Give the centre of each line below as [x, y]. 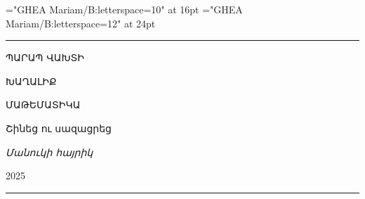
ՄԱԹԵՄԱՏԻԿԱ [43, 104]
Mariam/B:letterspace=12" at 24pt [81, 23]
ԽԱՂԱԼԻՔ [31, 81]
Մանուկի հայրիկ [49, 152]
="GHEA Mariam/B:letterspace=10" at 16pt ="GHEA [124, 9]
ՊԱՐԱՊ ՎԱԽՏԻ [45, 57]
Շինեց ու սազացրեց [59, 128]
